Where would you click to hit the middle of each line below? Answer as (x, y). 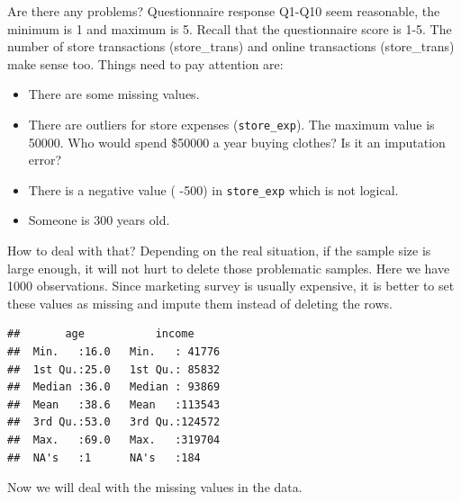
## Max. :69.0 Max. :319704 (114, 440)
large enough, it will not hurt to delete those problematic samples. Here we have (229, 268)
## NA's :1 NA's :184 (104, 457)
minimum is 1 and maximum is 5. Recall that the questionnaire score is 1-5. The (230, 28)
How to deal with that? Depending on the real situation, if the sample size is (219, 251)
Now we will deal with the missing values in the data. (155, 487)
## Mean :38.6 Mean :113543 (114, 404)
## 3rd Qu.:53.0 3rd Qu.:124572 (114, 422)
